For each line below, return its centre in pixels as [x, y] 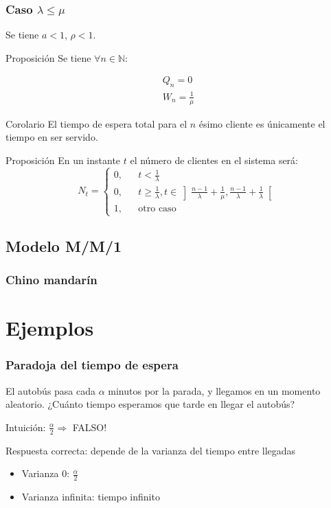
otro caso [157, 209]
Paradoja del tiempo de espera [92, 365]
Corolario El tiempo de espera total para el [96, 123]
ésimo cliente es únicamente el [262, 123]
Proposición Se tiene [48, 57]
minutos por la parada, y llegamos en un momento [214, 390]
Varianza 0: [46, 473]
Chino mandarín [52, 280]
